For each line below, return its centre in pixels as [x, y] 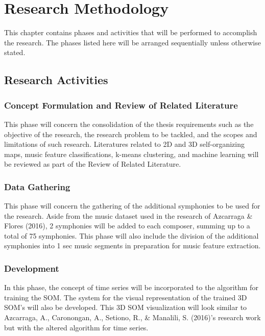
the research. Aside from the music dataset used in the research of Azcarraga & [128, 215]
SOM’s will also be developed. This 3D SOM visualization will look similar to [126, 307]
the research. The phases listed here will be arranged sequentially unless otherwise [132, 42]
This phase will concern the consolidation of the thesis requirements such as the [129, 124]
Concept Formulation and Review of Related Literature [121, 105]
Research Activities [56, 80]
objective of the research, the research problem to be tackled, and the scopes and [131, 134]
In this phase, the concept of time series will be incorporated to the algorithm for [131, 287]
